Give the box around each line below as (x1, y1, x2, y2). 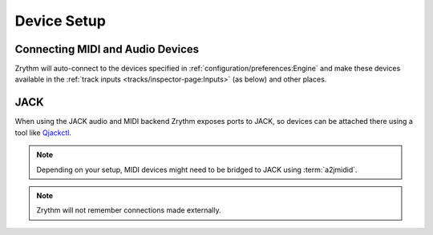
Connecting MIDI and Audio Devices (14, 42, 200, 56)
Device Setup (14, 12, 106, 30)
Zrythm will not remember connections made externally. (36, 205, 221, 215)
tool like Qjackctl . (14, 128, 72, 137)
